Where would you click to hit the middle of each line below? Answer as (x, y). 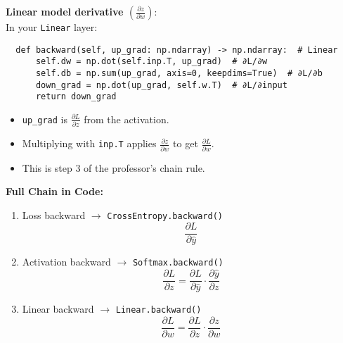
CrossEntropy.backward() (165, 216)
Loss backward (54, 214)
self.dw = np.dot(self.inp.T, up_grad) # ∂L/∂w (151, 62)
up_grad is (45, 119)
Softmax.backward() (178, 263)
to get (186, 143)
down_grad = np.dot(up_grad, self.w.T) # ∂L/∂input (161, 85)
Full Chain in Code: (54, 191)
